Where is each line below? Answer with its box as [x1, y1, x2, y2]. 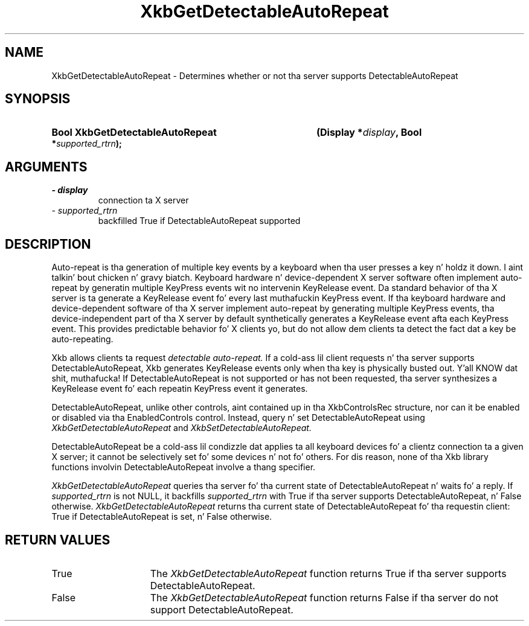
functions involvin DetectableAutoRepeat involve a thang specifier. [51, 462, 316, 473]
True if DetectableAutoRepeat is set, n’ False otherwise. [51, 511, 272, 522]
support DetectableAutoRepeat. [150, 603, 293, 616]
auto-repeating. [51, 334, 114, 345]
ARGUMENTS [5, 159, 88, 174]
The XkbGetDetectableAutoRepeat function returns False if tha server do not [150, 591, 499, 604]
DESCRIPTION [5, 236, 91, 252]
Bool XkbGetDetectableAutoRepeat [51, 126, 217, 139]
